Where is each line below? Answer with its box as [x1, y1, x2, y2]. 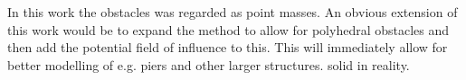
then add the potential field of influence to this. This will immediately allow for [7, 38, 448, 57]
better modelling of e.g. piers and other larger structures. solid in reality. [7, 55, 410, 74]
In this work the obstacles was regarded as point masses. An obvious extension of [7, 3, 458, 21]
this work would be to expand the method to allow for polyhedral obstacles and [7, 20, 450, 39]
